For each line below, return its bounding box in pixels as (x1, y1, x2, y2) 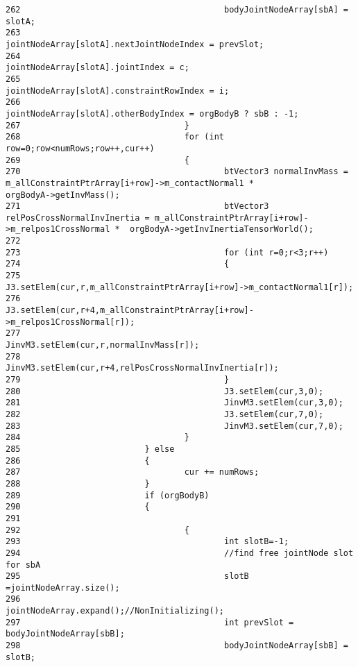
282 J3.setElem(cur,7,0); (6, 409, 324, 419)
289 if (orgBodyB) (6, 490, 210, 500)
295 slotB (6, 571, 249, 582)
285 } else (6, 444, 175, 454)
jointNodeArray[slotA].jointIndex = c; (6, 62, 189, 73)
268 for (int (6, 132, 224, 142)
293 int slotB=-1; (6, 537, 289, 547)
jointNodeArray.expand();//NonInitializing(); (6, 606, 224, 616)
